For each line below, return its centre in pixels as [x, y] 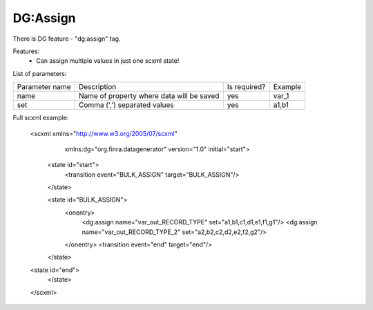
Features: [26, 51]
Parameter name [44, 87]
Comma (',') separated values [126, 105]
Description [97, 87]
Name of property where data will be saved [149, 96]
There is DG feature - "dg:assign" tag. [67, 39]
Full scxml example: [41, 118]
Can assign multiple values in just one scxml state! [108, 61]
